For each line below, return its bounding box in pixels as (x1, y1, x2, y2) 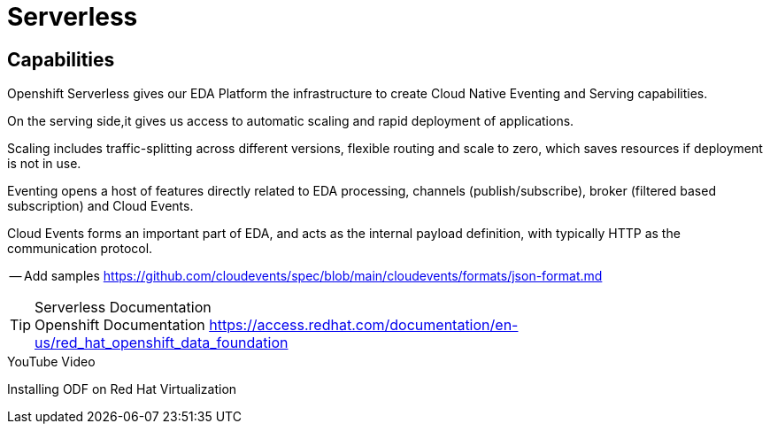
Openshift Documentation (35, 316, 205, 335)
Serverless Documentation (35, 298, 212, 317)
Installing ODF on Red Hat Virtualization (7, 381, 237, 397)
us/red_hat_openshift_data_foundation (35, 334, 289, 352)
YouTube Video (7, 354, 96, 370)
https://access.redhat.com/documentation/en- (209, 316, 519, 335)
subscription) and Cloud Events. (7, 198, 194, 214)
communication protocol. (7, 241, 153, 257)
